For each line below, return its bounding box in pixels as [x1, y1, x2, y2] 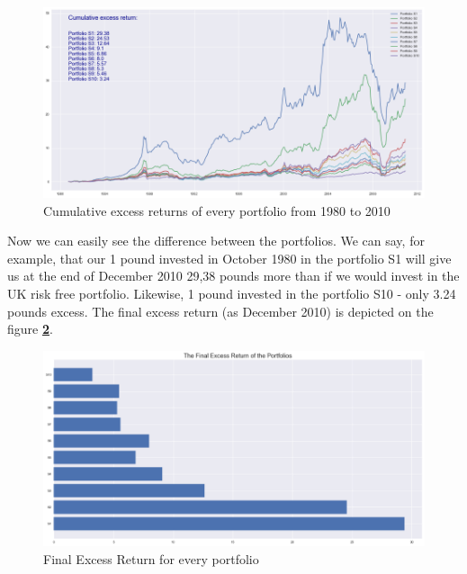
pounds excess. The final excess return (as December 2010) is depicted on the [7, 301, 434, 320]
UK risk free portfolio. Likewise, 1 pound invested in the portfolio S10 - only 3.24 [7, 283, 456, 302]
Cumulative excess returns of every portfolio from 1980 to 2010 [43, 201, 391, 220]
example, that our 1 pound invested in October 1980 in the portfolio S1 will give [7, 248, 452, 267]
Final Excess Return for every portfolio [43, 549, 259, 568]
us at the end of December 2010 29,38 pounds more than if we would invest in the [7, 266, 460, 285]
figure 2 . [7, 319, 53, 338]
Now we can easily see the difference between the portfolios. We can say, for [7, 231, 425, 250]
